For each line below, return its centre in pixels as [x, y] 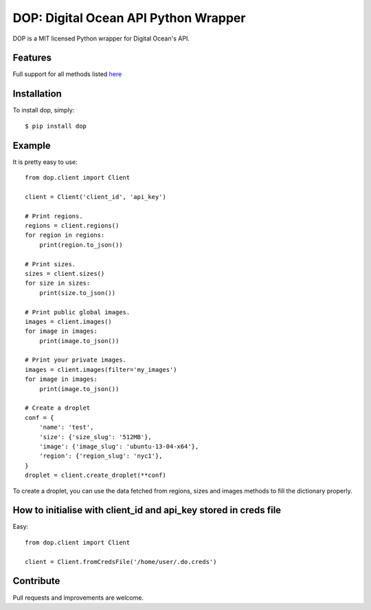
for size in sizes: [58, 283]
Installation [37, 94]
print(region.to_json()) [81, 245]
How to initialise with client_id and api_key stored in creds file [147, 510]
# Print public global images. [78, 312]
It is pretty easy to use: [45, 162]
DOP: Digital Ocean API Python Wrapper [129, 18]
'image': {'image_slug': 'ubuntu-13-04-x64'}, [119, 446]
